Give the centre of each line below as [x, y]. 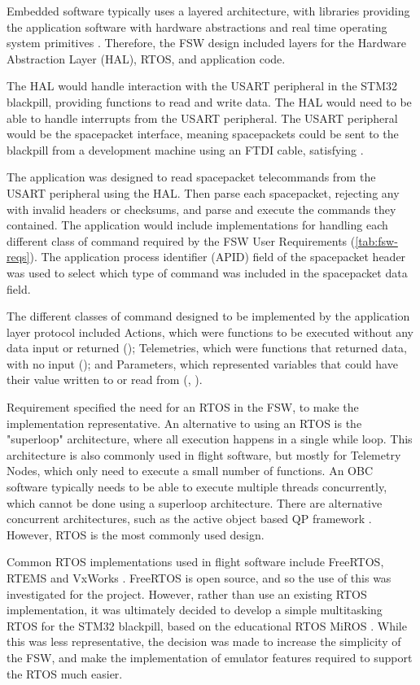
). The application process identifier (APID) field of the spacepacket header [218, 257]
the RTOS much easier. [65, 673]
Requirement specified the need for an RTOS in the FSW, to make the [183, 407]
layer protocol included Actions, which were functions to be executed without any [210, 332]
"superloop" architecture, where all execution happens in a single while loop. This [210, 439]
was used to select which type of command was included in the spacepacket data [207, 272]
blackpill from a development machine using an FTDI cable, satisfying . [185, 149]
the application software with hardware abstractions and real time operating [197, 26]
